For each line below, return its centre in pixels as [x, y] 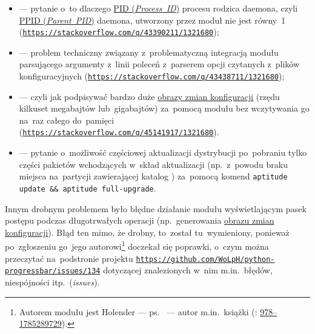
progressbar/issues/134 [53, 271]
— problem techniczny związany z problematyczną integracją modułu [149, 52]
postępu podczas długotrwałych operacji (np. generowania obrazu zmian [140, 220]
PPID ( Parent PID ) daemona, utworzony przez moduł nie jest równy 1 [152, 20]
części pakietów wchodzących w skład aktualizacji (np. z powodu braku [153, 164]
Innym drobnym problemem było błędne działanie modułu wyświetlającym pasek [156, 208]
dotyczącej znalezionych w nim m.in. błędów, [188, 270]
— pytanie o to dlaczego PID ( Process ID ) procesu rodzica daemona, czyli [158, 8]
